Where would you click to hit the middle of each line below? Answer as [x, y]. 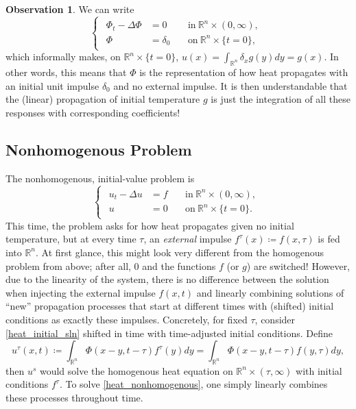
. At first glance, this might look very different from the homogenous [180, 252]
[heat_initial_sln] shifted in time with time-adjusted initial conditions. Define [169, 333]
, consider [275, 319]
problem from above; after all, [68, 265]
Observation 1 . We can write [70, 9]
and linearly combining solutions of [270, 292]
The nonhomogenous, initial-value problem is [100, 178]
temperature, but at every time [71, 239]
